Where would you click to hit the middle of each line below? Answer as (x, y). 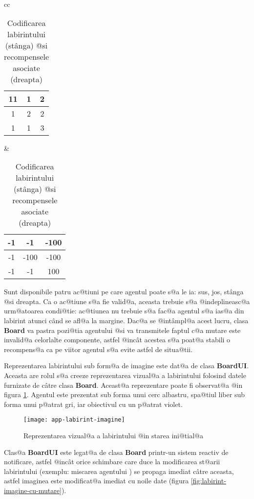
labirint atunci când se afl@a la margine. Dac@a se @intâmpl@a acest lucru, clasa (126, 320)
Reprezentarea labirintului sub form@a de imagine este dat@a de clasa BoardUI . (127, 366)
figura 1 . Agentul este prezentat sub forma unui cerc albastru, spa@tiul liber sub (124, 394)
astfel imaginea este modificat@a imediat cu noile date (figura (96, 481)
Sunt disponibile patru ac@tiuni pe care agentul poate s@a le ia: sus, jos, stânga (124, 292)
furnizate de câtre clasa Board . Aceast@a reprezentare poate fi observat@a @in (123, 385)
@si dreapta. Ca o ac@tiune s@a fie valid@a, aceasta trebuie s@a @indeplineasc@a (127, 301)
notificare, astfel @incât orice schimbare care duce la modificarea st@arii (112, 462)
